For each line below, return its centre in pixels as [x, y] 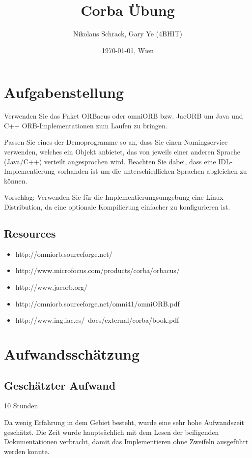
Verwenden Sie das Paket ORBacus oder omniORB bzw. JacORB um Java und [124, 116]
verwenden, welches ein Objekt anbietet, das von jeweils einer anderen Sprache [122, 152]
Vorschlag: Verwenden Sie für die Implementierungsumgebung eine [104, 197]
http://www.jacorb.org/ [52, 287]
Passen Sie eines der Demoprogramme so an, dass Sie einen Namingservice [116, 142]
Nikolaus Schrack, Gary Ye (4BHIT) [128, 34]
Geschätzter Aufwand [60, 385]
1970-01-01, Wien [128, 50]
